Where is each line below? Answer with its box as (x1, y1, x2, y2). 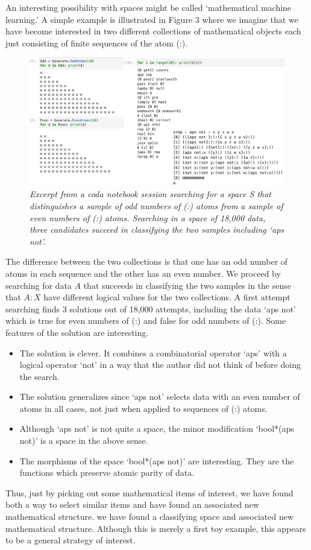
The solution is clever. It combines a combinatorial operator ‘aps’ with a (19, 346, 287, 359)
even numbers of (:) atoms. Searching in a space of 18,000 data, (30, 211, 266, 224)
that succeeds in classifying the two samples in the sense (83, 279, 291, 291)
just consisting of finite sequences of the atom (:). (5, 36, 188, 49)
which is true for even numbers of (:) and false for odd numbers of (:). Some (5, 314, 286, 327)
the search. (19, 370, 60, 382)
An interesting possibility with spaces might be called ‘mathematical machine (5, 1, 292, 13)
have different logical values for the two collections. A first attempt (43, 291, 291, 303)
